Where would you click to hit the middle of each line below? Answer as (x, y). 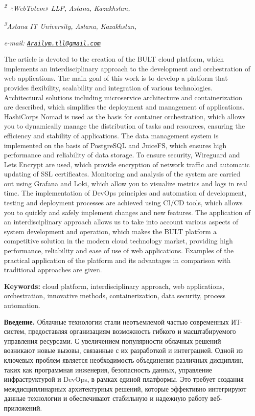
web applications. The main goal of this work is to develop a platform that (116, 78)
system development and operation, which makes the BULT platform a (110, 231)
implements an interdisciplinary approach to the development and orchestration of (127, 68)
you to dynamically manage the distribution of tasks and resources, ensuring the (125, 126)
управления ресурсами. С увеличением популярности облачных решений (113, 340)
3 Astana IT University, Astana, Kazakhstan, (70, 25)
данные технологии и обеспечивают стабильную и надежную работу (106, 398)
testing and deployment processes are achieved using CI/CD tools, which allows (123, 203)
